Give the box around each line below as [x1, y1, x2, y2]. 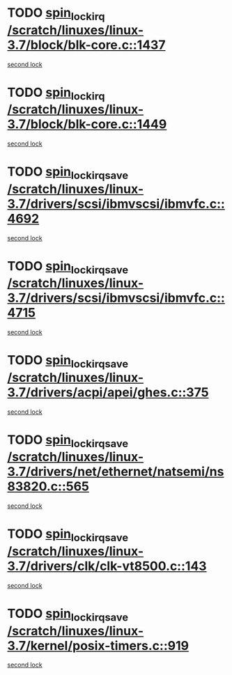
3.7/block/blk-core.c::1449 [7, 116, 167, 132]
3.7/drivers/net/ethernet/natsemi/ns [7, 464, 224, 480]
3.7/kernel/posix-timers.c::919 [7, 637, 190, 653]
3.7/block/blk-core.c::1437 [7, 37, 166, 53]
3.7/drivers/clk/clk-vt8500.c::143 [7, 558, 207, 574]
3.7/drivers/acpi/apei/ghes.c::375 [7, 385, 209, 400]
